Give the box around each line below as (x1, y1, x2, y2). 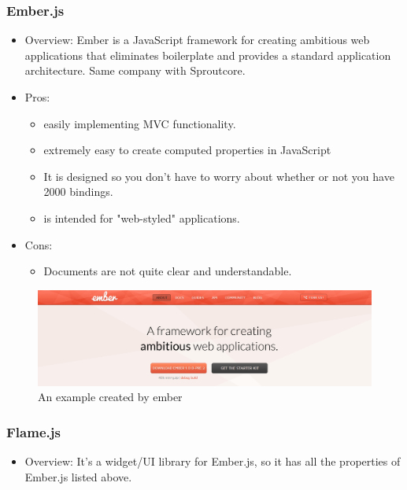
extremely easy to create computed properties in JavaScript (43, 142, 331, 158)
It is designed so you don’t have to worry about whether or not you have (43, 168, 394, 184)
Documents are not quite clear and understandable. (43, 263, 292, 279)
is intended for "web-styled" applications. (43, 209, 240, 226)
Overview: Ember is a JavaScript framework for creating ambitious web (24, 31, 370, 48)
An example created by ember (38, 389, 183, 405)
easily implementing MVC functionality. (43, 115, 236, 131)
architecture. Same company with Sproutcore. (24, 62, 246, 79)
